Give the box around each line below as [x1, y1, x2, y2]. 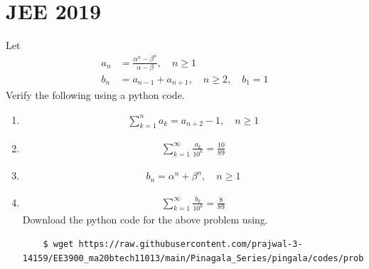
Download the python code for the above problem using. [22, 212, 268, 227]
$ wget [43, 238, 74, 249]
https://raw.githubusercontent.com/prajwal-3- [78, 238, 303, 249]
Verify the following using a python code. [6, 88, 185, 102]
